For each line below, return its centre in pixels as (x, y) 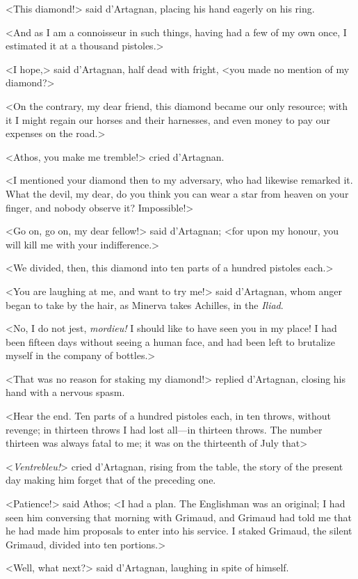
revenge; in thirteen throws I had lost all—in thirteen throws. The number (164, 429)
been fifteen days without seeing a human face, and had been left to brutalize (170, 341)
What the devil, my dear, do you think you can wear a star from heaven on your (177, 193)
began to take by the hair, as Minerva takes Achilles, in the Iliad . (145, 304)
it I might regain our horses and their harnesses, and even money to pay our (168, 119)
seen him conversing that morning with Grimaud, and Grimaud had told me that (179, 517)
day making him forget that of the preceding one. (111, 480)
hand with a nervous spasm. (65, 392)
